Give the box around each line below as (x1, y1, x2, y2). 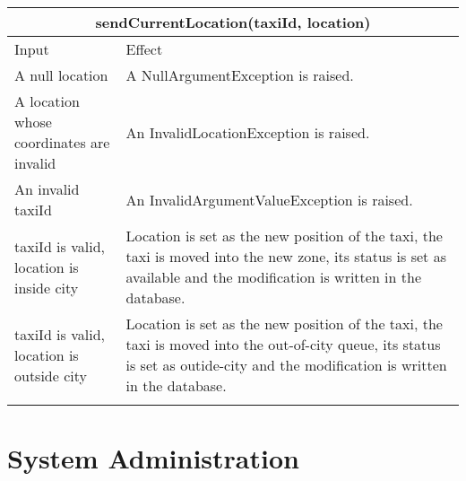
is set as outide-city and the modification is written (125, 354, 447, 375)
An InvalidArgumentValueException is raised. (125, 188, 413, 210)
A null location (14, 65, 108, 85)
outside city (14, 364, 87, 386)
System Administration (7, 440, 299, 477)
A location (14, 91, 80, 111)
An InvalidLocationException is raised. (125, 121, 370, 143)
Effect (125, 39, 163, 59)
